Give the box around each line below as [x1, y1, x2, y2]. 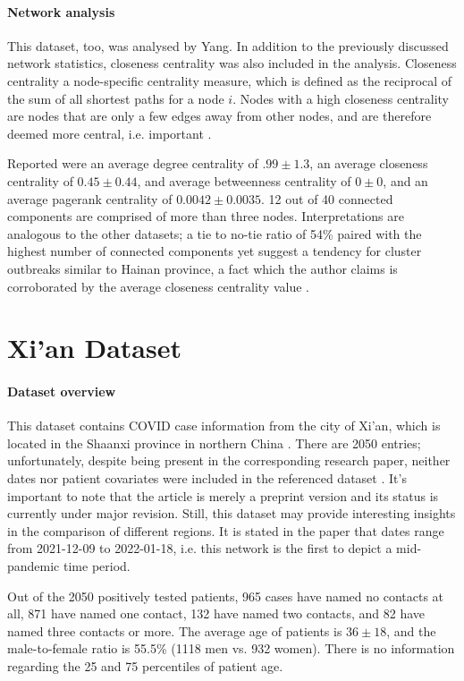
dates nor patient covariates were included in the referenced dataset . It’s [7, 469, 407, 488]
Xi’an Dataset [7, 329, 181, 366]
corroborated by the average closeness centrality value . [7, 277, 309, 295]
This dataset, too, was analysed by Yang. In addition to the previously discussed [7, 36, 449, 55]
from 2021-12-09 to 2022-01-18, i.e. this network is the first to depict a [7, 539, 392, 558]
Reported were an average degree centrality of [7, 154, 258, 173]
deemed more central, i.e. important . [7, 123, 212, 142]
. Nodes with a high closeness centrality [232, 89, 449, 107]
